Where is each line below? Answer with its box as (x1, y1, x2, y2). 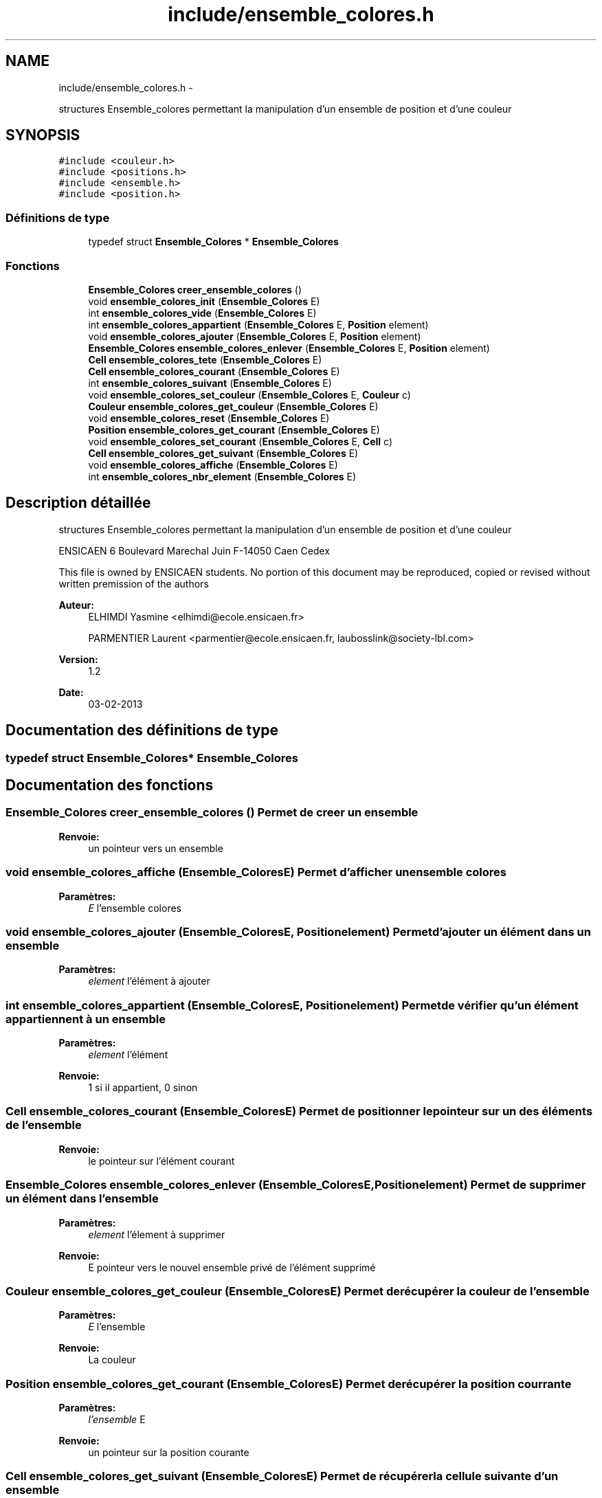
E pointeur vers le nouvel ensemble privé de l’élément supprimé (88, 1261, 376, 1273)
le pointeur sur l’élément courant (88, 1154, 235, 1167)
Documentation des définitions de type (5, 722, 279, 739)
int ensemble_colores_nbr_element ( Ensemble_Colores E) (88, 470, 357, 482)
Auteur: (58, 599, 94, 611)
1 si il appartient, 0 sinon (88, 1082, 198, 1094)
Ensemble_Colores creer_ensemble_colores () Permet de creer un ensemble (5, 805, 419, 820)
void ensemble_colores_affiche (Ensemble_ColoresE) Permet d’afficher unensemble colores (5, 865, 506, 880)
